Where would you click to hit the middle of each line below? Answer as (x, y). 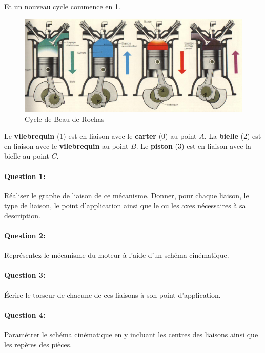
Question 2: (25, 236)
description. (22, 215)
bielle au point (27, 156)
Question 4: (25, 314)
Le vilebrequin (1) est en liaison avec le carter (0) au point (100, 136)
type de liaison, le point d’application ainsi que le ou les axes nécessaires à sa (125, 205)
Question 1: (25, 176)
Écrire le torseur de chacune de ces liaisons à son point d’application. (113, 294)
